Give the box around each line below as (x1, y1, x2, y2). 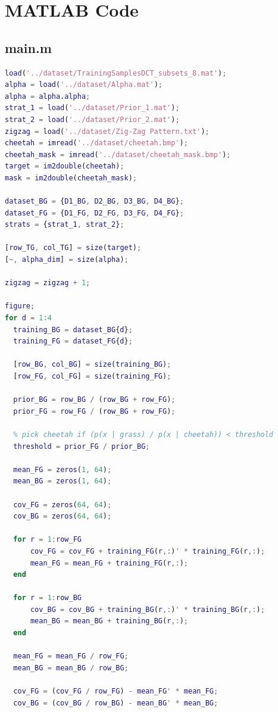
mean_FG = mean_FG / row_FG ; (13, 652, 129, 661)
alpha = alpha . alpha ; (5, 92, 90, 101)
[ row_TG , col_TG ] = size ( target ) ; (5, 243, 142, 252)
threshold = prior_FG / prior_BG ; (13, 442, 150, 451)
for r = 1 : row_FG (13, 535, 82, 544)
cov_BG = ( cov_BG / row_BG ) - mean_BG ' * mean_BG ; (13, 698, 218, 707)
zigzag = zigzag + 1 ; (5, 279, 90, 288)
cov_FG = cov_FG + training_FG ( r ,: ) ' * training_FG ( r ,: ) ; (30, 547, 265, 555)
